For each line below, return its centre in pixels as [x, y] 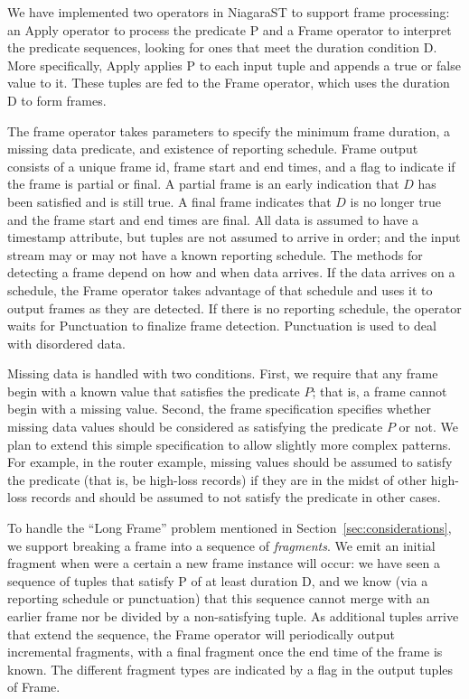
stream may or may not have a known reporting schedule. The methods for [215, 254]
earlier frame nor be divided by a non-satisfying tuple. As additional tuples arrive [233, 616]
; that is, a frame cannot [380, 391]
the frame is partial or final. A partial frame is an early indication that [203, 184]
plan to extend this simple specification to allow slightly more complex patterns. [230, 444]
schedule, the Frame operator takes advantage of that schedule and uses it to [220, 289]
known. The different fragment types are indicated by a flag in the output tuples [230, 669]
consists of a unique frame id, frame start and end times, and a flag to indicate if [231, 166]
